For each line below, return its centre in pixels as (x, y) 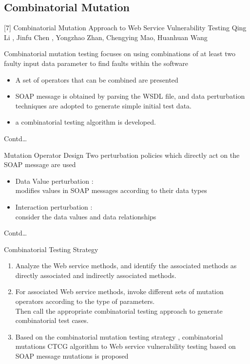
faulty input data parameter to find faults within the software (96, 63)
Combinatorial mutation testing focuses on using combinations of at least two (120, 54)
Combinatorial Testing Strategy (51, 249)
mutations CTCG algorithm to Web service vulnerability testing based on (125, 346)
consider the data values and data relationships (86, 216)
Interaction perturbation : (54, 206)
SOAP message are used (40, 164)
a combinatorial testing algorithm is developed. (86, 122)
